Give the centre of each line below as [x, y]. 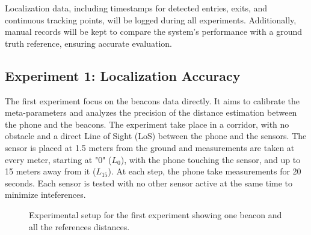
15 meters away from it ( [51, 171]
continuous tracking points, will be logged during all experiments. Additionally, [151, 19]
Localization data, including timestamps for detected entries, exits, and [136, 8]
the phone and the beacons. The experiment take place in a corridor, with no [147, 124]
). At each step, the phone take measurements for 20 [205, 171]
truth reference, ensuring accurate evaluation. [88, 43]
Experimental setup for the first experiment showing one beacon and [155, 214]
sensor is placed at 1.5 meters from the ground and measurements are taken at [150, 147]
